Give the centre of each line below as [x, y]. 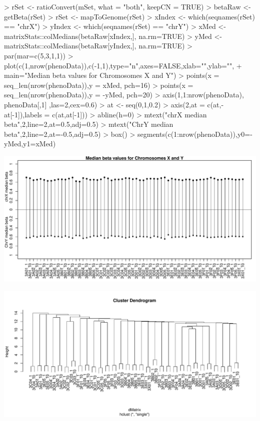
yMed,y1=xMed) [30, 144]
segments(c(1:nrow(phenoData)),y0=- [195, 134]
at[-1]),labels [23, 114]
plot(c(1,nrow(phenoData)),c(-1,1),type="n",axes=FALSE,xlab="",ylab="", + [123, 65]
